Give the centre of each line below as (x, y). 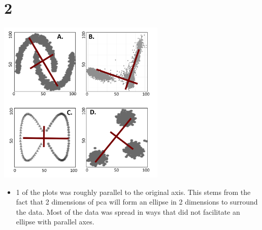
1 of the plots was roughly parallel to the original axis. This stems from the (133, 192)
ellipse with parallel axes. (55, 222)
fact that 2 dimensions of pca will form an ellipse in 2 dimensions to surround (137, 202)
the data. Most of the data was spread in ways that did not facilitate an (128, 211)
